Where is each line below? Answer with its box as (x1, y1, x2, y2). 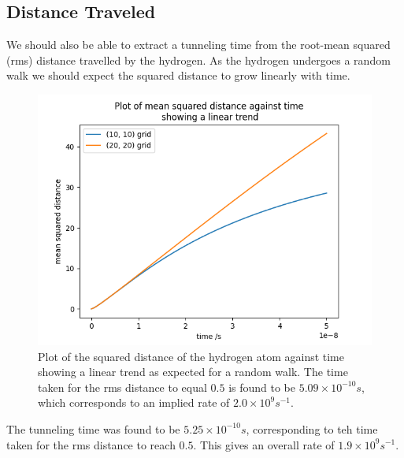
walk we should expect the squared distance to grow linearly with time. (6, 67, 350, 84)
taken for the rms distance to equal (38, 378, 207, 395)
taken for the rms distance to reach (6, 436, 176, 452)
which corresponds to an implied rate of (38, 394, 230, 411)
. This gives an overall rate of (193, 436, 335, 452)
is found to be (228, 378, 295, 395)
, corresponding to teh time (246, 420, 378, 437)
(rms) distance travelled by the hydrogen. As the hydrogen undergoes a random (6, 51, 391, 68)
